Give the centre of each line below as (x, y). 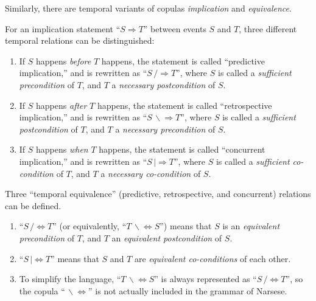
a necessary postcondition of (163, 84)
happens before (64, 61)
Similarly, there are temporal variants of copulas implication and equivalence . (148, 8)
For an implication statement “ (63, 28)
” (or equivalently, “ (90, 226)
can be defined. (33, 205)
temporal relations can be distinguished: (80, 40)
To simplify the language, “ (70, 279)
